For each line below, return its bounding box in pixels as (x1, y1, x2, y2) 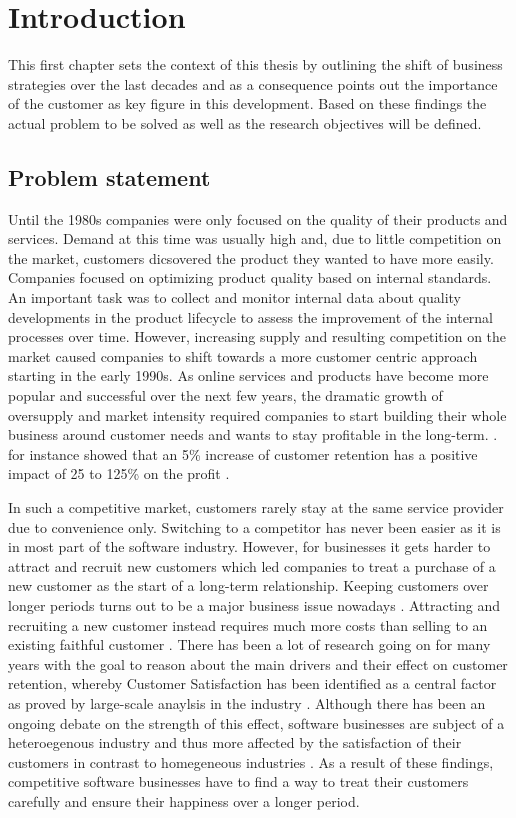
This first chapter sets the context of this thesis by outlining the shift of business (8, 54, 503, 75)
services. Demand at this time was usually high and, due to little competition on (8, 228, 502, 249)
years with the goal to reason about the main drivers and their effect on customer (8, 653, 508, 674)
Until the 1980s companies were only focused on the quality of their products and (8, 208, 508, 229)
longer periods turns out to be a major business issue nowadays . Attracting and (8, 594, 501, 615)
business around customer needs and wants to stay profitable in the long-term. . (8, 424, 498, 445)
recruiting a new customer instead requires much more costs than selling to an (8, 614, 488, 635)
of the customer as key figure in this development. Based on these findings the (8, 93, 487, 114)
